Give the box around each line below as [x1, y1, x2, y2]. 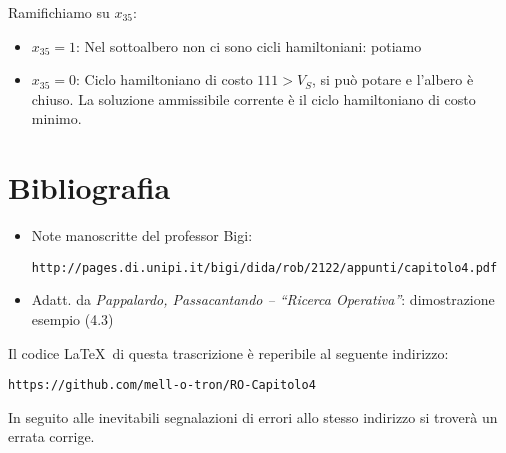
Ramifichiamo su [8, 2, 110, 22]
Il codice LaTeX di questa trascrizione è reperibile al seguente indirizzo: [8, 342, 449, 363]
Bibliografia [8, 167, 171, 208]
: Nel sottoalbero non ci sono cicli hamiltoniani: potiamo [76, 35, 422, 56]
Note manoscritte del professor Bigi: [31, 225, 253, 246]
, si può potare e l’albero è [311, 69, 474, 90]
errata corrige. [8, 426, 95, 447]
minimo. [31, 108, 82, 129]
